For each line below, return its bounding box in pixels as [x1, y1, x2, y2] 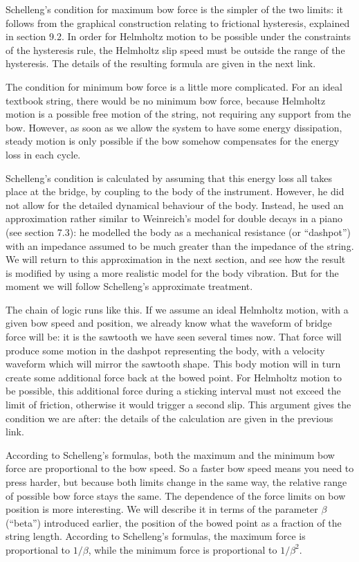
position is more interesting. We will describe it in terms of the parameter [6, 502, 318, 516]
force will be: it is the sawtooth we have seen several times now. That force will [6, 329, 342, 344]
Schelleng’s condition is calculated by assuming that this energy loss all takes [6, 170, 332, 185]
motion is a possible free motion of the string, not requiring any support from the [6, 107, 351, 121]
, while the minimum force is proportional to [88, 542, 277, 556]
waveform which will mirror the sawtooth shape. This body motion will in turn [6, 356, 341, 371]
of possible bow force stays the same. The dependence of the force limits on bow [6, 488, 346, 502]
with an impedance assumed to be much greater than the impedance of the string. [6, 238, 354, 253]
